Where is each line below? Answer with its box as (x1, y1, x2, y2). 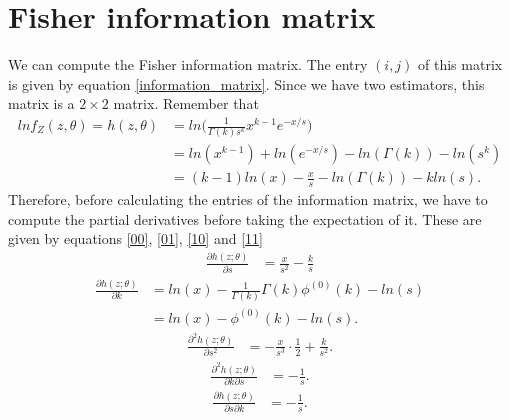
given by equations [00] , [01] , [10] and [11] (8, 228, 263, 249)
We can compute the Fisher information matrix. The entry (8, 54, 368, 75)
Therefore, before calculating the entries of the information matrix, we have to (8, 189, 488, 210)
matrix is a (8, 93, 75, 114)
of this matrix (418, 54, 503, 75)
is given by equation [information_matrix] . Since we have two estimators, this (8, 73, 485, 94)
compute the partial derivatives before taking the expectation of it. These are (8, 208, 482, 229)
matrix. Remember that (113, 93, 259, 114)
